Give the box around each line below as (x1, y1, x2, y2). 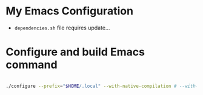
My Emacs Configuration (5, 4, 134, 18)
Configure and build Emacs (5, 45, 145, 59)
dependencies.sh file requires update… (14, 24, 110, 31)
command (5, 58, 58, 72)
